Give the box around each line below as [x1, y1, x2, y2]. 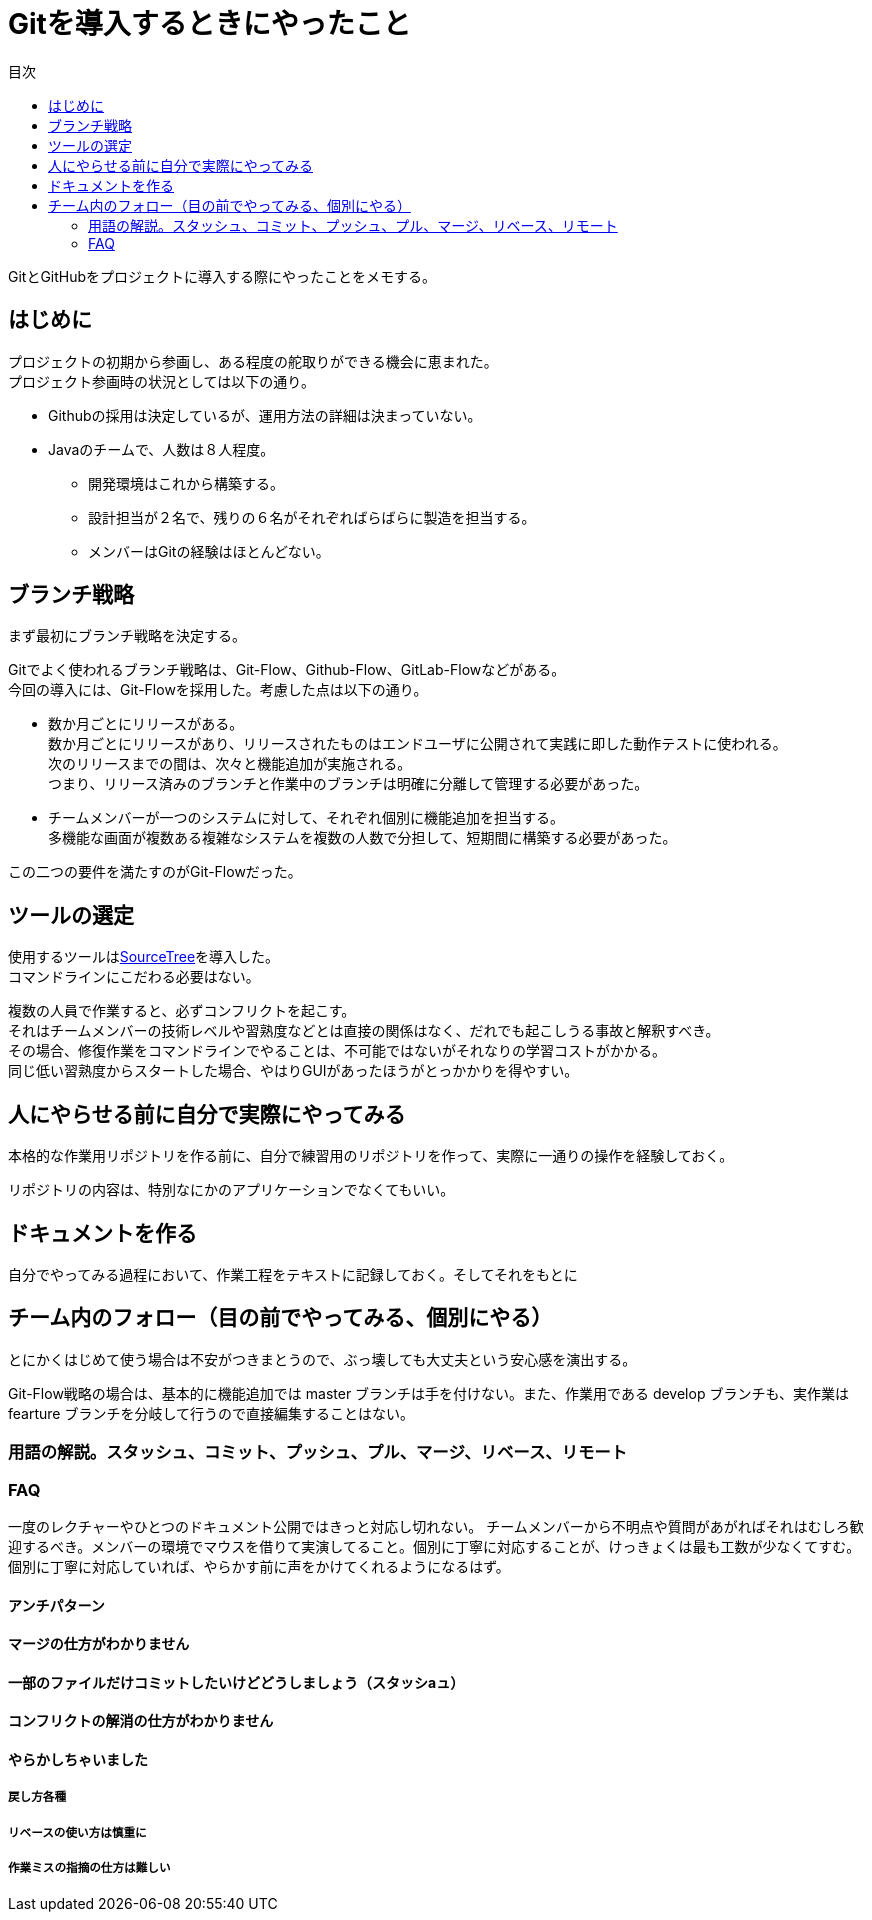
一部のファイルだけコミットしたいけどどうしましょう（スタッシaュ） [8, 1673, 465, 1691]
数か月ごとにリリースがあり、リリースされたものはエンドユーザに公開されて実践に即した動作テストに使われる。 [48, 735, 787, 753]
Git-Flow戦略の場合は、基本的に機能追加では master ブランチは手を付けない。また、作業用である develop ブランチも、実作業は [8, 1384, 849, 1402]
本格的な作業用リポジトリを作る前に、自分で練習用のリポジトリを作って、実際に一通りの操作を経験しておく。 [8, 1147, 734, 1165]
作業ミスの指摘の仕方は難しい [8, 1861, 171, 1876]
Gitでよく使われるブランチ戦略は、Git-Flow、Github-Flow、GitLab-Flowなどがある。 [8, 661, 566, 679]
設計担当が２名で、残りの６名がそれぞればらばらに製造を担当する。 [88, 508, 536, 526]
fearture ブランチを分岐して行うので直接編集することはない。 [8, 1404, 414, 1422]
